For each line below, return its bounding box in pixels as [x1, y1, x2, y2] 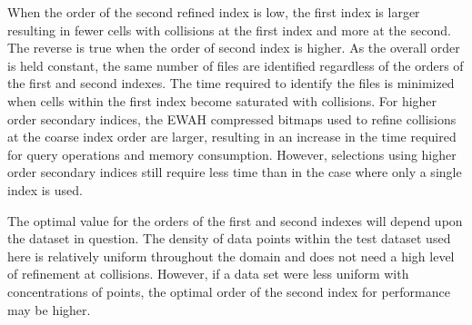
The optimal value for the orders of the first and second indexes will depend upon [7, 211, 463, 230]
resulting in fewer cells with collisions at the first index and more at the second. [7, 20, 451, 39]
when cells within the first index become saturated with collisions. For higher [7, 91, 437, 110]
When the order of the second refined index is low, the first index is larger [7, 3, 420, 21]
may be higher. [7, 300, 91, 319]
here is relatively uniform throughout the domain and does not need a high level [7, 246, 455, 265]
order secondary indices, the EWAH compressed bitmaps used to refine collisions [7, 109, 457, 128]
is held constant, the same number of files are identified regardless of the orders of [7, 55, 464, 74]
